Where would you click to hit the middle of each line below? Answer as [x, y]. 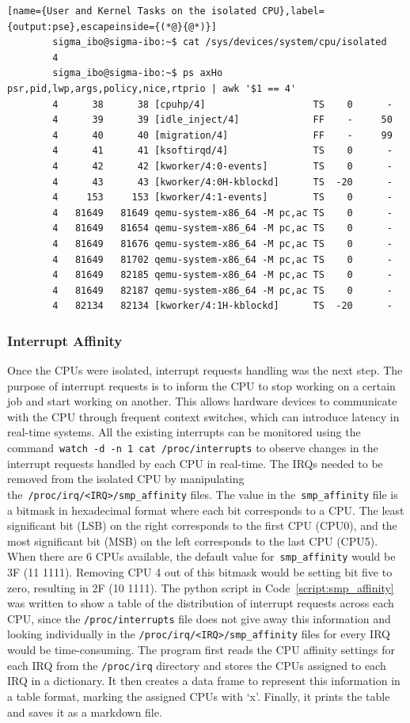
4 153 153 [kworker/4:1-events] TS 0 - [222, 198]
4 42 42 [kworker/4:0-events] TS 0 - [222, 166]
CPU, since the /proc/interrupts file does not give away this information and [199, 618]
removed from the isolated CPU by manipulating [126, 479]
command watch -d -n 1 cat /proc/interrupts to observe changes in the [193, 448]
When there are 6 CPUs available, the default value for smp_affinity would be [201, 556]
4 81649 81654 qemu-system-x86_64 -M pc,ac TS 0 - [222, 228]
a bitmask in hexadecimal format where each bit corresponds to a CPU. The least [206, 510]
